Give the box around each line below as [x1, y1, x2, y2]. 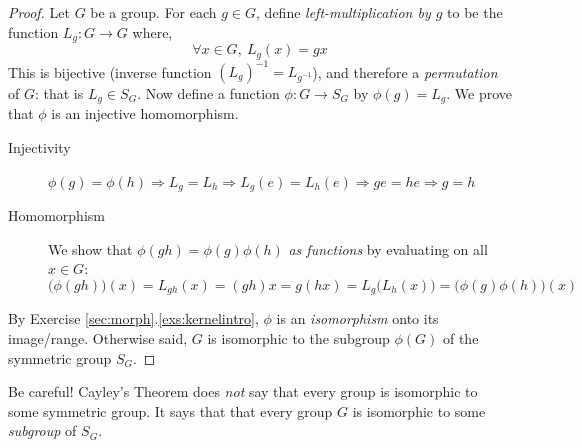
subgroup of [8, 420, 77, 441]
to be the [447, 2, 503, 22]
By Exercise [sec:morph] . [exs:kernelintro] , [8, 308, 259, 329]
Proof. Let [8, 2, 70, 22]
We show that [48, 238, 133, 259]
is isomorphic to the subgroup [207, 327, 390, 348]
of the [442, 327, 479, 348]
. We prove [446, 83, 513, 103]
